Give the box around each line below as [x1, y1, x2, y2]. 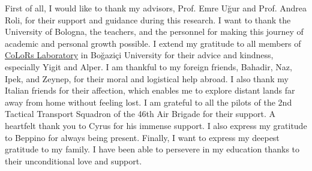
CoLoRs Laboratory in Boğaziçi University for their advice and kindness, [5, 49, 274, 61]
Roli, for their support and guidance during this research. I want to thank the [5, 13, 291, 26]
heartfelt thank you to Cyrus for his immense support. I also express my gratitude [5, 119, 307, 131]
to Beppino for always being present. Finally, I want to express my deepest [5, 131, 280, 143]
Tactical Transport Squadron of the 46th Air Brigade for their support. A [5, 107, 276, 120]
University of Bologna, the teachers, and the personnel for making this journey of [5, 25, 304, 38]
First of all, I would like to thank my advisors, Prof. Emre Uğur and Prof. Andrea [5, 2, 307, 14]
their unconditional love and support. [5, 154, 142, 167]
